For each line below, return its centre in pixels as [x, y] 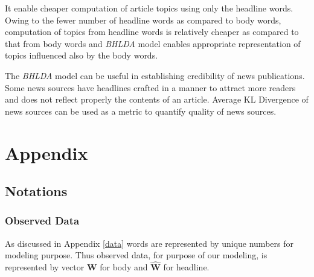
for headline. [186, 267]
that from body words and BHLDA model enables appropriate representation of [153, 43]
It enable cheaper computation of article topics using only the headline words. [149, 8]
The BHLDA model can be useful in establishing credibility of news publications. [155, 75]
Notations [36, 191]
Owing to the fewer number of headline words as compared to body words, [143, 20]
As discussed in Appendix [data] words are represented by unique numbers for [149, 243]
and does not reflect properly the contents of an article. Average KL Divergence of [157, 99]
